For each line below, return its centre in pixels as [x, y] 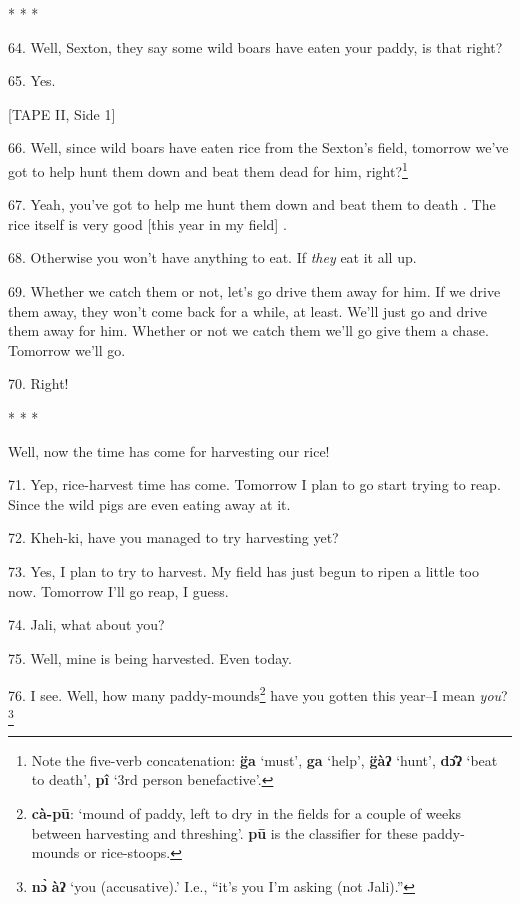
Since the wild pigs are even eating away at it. [149, 503]
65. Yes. [32, 80]
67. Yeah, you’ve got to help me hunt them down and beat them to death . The [252, 204]
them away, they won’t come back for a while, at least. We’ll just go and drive [247, 310]
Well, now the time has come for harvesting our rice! [169, 450]
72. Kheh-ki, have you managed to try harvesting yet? [173, 537]
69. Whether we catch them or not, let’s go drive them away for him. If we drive [254, 291]
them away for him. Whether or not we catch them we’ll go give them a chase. [248, 330]
